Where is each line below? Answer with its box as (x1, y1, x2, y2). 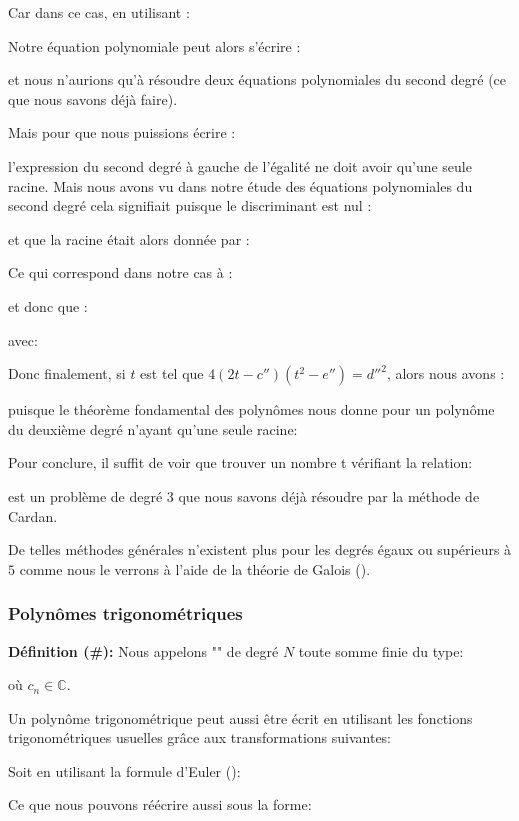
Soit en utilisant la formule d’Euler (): (8, 760, 241, 781)
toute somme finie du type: (298, 640, 464, 661)
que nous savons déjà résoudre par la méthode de (178, 485, 480, 506)
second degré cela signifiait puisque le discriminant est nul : (8, 195, 372, 216)
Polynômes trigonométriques (8, 601, 243, 626)
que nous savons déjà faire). (8, 88, 178, 109)
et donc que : (8, 295, 88, 316)
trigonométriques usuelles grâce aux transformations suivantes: (8, 727, 392, 748)
